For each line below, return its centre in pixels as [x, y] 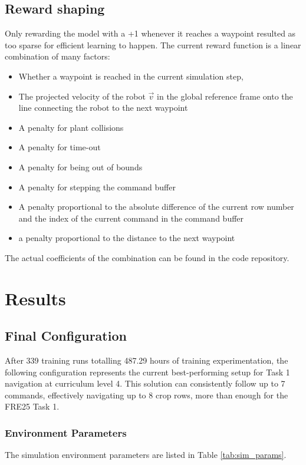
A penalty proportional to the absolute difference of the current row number [156, 207]
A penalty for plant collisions [71, 127]
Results [35, 298]
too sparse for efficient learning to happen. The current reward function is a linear [153, 44]
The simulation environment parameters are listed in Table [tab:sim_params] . [146, 455]
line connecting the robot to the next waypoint [103, 108]
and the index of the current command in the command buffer [131, 218]
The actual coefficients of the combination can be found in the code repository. [147, 257]
